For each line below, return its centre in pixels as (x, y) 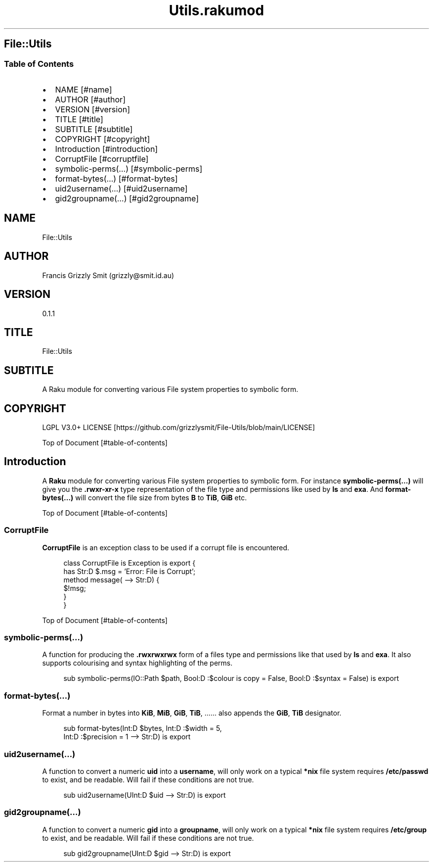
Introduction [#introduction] (107, 149)
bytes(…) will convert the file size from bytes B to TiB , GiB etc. (145, 497)
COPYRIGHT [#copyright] (103, 139)
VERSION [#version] (93, 109)
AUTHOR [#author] (90, 99)
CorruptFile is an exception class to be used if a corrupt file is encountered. (166, 547)
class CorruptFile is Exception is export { (130, 563)
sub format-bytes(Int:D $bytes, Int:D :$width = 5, (143, 728)
